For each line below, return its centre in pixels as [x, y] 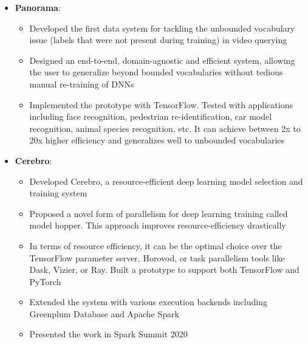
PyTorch [45, 281]
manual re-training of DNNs [82, 84]
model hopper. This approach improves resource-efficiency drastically [158, 225]
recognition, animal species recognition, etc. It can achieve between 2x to [165, 128]
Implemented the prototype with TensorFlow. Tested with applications [161, 104]
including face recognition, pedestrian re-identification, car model [151, 116]
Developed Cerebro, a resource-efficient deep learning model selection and [166, 181]
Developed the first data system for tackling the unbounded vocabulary [162, 28]
